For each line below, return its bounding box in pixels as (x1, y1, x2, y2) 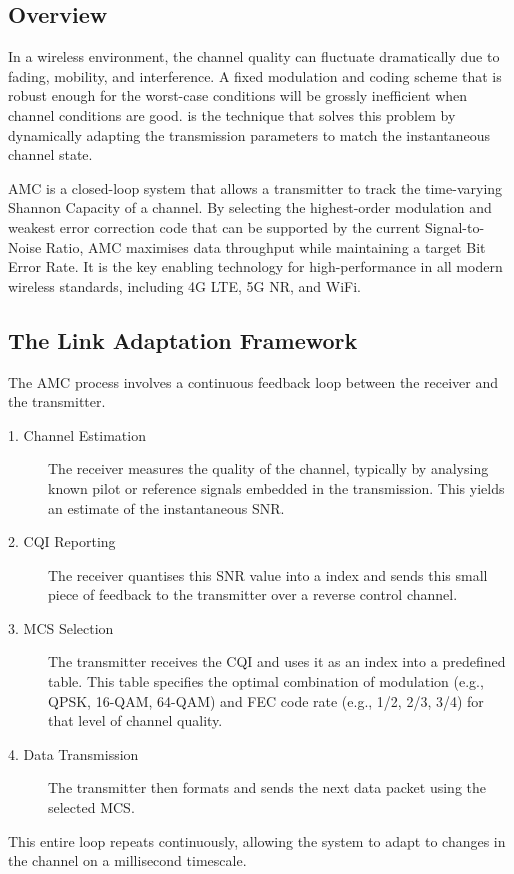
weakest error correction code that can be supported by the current (8, 216, 421, 237)
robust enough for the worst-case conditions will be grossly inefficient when (8, 85, 468, 106)
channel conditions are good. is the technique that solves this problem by (8, 104, 456, 125)
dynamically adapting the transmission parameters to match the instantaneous (8, 124, 491, 145)
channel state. (8, 144, 93, 165)
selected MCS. (48, 797, 135, 818)
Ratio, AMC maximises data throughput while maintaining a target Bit (45, 236, 486, 257)
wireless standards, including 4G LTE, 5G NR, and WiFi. (8, 275, 361, 296)
